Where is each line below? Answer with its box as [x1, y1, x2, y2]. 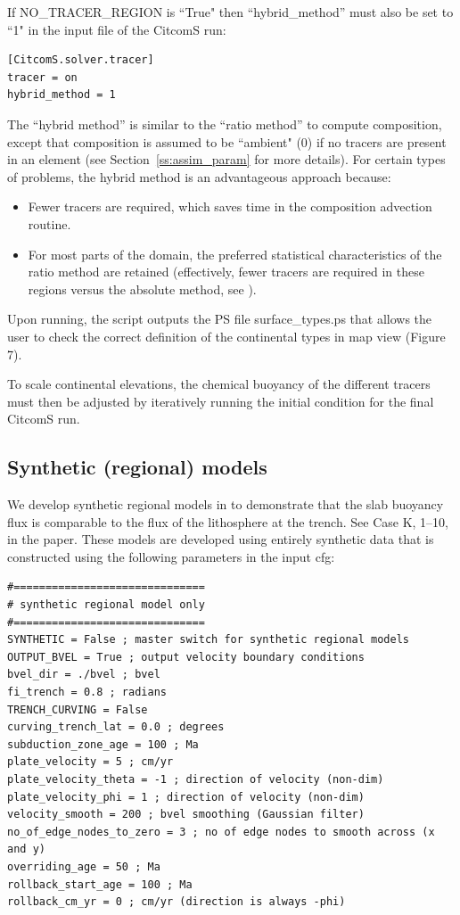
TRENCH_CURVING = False [7, 703, 148, 716]
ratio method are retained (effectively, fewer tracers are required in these [28, 262, 424, 281]
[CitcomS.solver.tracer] [7, 54, 154, 67]
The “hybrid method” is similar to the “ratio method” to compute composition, [7, 114, 442, 133]
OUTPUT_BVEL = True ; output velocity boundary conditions [7, 650, 365, 664]
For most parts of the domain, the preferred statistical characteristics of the [28, 244, 442, 263]
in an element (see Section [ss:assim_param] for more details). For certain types [7, 150, 446, 169]
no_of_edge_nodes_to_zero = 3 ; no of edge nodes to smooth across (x [7, 825, 435, 838]
